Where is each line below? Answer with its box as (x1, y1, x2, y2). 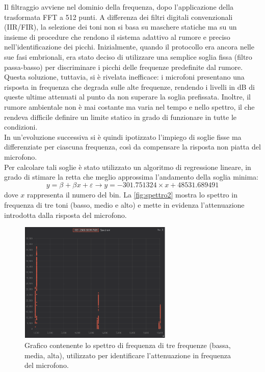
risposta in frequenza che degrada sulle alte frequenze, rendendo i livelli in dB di (4, 81, 255, 92)
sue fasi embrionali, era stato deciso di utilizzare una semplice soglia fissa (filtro (4, 51, 252, 62)
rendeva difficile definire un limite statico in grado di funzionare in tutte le (4, 111, 237, 122)
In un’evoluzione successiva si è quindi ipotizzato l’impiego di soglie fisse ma (4, 131, 242, 142)
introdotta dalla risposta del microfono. (4, 209, 127, 220)
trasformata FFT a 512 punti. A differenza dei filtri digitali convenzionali (4, 11, 233, 22)
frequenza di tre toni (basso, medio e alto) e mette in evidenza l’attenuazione (4, 200, 245, 210)
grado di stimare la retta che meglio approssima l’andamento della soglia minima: (4, 171, 258, 182)
